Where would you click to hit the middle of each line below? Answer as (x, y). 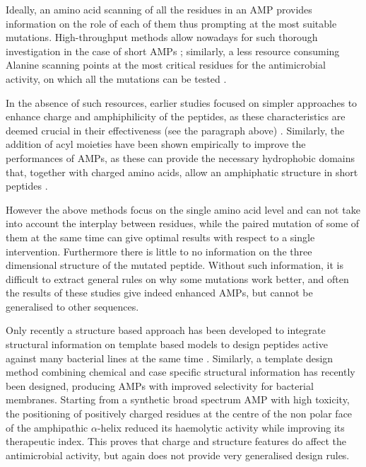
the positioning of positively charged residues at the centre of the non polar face (179, 414)
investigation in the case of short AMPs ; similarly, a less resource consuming (173, 51)
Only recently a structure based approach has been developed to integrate (166, 330)
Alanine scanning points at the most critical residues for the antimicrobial (166, 65)
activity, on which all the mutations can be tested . (116, 78)
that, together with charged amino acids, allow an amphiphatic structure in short (182, 172)
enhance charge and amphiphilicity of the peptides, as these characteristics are (176, 116)
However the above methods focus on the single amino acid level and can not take (183, 209)
